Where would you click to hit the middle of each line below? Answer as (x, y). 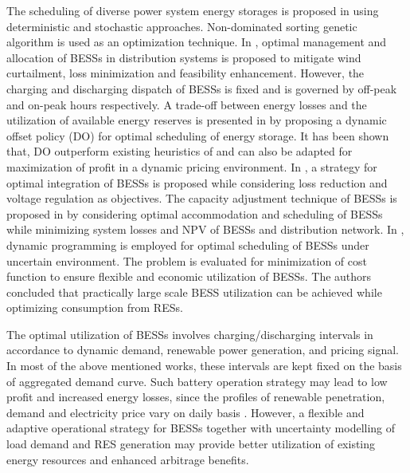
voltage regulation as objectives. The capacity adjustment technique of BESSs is (202, 198)
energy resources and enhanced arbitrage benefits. (128, 459)
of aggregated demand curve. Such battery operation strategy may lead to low (197, 381)
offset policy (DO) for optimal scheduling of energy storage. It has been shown (198, 135)
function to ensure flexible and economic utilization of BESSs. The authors (189, 276)
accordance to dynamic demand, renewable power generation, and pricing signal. (203, 350)
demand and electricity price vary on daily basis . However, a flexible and (185, 412)
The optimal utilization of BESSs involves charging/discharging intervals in (190, 334)
